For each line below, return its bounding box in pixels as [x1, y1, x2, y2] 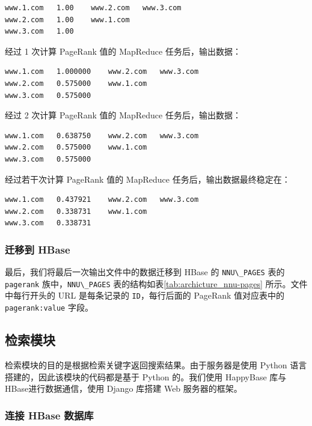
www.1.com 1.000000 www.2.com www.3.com [5, 67, 199, 76]
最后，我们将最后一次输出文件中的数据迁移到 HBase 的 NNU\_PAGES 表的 [5, 266, 285, 278]
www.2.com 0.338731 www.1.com [5, 207, 147, 216]
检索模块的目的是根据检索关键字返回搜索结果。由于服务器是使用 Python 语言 [5, 358, 307, 371]
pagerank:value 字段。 [5, 301, 93, 314]
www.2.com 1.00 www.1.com [5, 15, 130, 24]
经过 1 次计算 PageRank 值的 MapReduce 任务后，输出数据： [5, 44, 241, 57]
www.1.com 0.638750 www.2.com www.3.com [5, 131, 199, 140]
